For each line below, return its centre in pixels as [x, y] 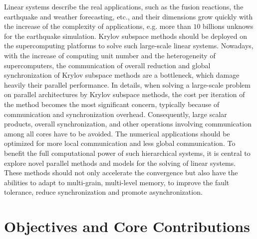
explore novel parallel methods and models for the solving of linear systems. [120, 163]
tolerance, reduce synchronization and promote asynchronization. [103, 192]
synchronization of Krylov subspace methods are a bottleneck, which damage [122, 75]
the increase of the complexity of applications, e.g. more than [98, 26]
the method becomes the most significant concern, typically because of [112, 104]
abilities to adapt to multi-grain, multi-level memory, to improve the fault [117, 182]
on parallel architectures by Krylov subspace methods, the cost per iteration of [125, 94]
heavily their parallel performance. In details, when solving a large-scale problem [127, 84]
